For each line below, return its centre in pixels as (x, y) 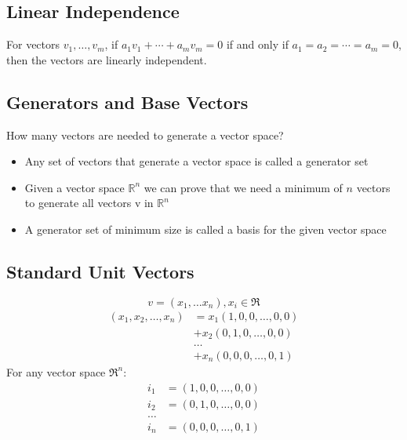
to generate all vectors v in (89, 203)
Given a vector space (74, 187)
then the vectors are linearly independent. (107, 59)
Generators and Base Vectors (127, 102)
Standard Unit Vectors (100, 271)
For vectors (33, 44)
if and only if (257, 44)
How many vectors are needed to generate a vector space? (145, 135)
